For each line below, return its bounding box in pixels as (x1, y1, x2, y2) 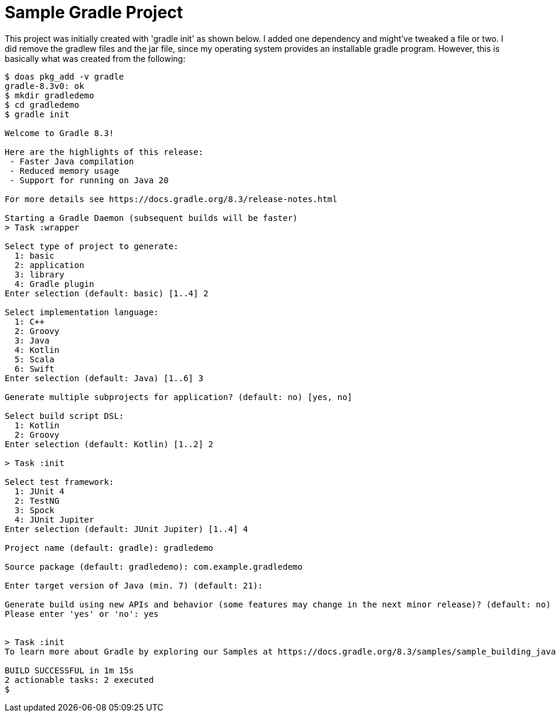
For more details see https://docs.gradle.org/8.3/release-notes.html (5, 194, 337, 204)
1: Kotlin (14, 420, 59, 430)
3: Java (14, 335, 49, 345)
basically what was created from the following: (5, 53, 186, 64)
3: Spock (14, 505, 55, 515)
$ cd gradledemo (5, 100, 80, 110)
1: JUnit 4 (14, 486, 65, 496)
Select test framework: (5, 477, 114, 487)
